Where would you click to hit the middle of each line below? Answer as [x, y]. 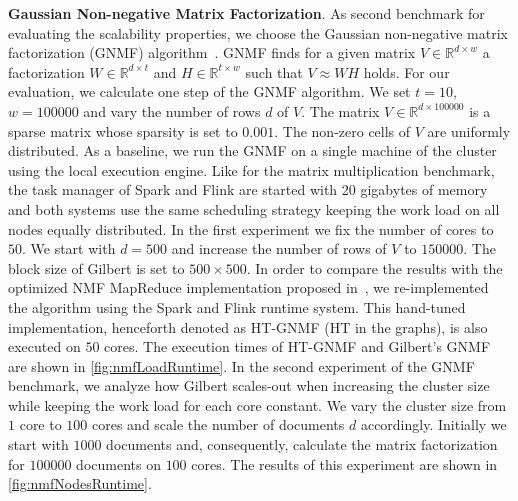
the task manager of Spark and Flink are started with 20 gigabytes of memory [248, 189]
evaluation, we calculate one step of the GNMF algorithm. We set [209, 91]
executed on [44, 346]
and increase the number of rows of [279, 248]
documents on [118, 463]
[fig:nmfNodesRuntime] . [80, 483]
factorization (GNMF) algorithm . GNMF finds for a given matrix [212, 52]
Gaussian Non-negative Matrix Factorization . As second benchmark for [246, 13]
